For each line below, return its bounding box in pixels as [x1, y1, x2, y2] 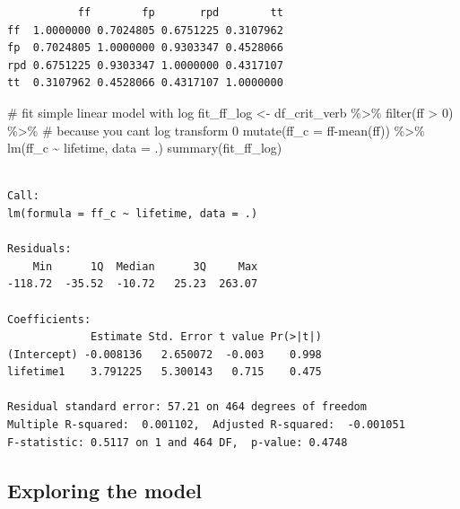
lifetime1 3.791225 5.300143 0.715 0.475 [7, 365, 322, 379]
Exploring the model [7, 476, 202, 504]
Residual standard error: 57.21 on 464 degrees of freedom [7, 400, 367, 414]
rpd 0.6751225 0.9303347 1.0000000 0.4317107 [7, 58, 283, 72]
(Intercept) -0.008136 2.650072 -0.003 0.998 [7, 347, 322, 361]
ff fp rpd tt [77, 6, 283, 19]
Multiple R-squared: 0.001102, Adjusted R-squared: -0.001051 [7, 418, 405, 432]
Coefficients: [7, 312, 91, 326]
